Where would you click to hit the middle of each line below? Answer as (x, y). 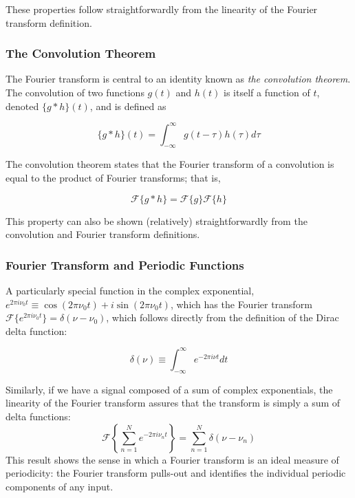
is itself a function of (267, 92)
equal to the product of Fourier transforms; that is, (113, 178)
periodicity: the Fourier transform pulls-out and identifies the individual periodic (176, 473)
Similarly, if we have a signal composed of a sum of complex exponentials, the (169, 389)
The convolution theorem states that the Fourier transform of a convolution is (170, 164)
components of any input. (60, 486)
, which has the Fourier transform (241, 304)
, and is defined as (128, 106)
